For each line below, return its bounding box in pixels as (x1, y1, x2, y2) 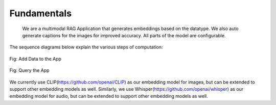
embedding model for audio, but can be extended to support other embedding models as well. (9, 93, 208, 99)
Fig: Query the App (9, 67, 50, 73)
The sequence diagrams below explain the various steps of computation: (9, 44, 163, 50)
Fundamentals (9, 8, 72, 19)
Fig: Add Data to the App (9, 56, 61, 62)
